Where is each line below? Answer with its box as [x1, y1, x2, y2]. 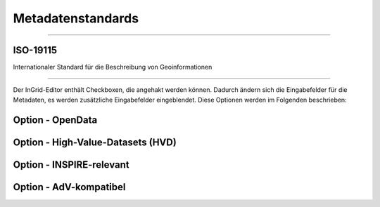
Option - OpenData [13, 114, 98, 126]
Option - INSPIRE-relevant [13, 159, 129, 171]
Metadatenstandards [13, 11, 139, 26]
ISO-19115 [13, 44, 58, 56]
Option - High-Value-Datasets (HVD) [13, 136, 177, 148]
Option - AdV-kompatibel [13, 181, 126, 193]
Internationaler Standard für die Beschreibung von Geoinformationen [13, 63, 213, 72]
